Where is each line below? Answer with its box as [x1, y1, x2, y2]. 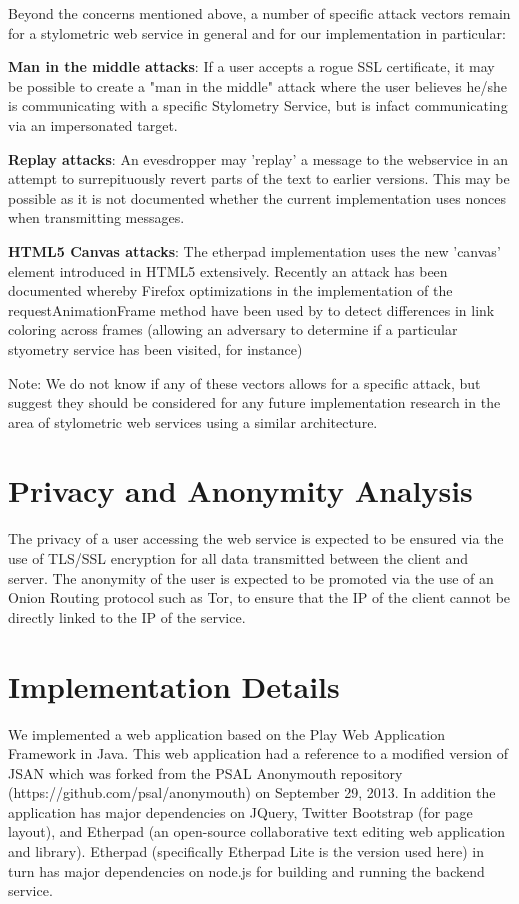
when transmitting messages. [8, 207, 185, 228]
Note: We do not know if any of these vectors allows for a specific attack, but [8, 372, 481, 393]
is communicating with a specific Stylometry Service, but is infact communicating [8, 95, 508, 116]
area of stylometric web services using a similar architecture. [8, 411, 378, 432]
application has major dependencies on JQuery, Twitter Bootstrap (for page [8, 801, 473, 822]
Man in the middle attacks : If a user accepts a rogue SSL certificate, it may [8, 56, 495, 77]
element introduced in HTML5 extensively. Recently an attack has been [8, 260, 448, 281]
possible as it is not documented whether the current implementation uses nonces [8, 187, 507, 208]
